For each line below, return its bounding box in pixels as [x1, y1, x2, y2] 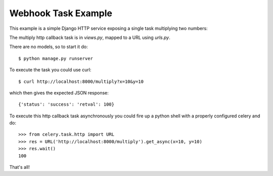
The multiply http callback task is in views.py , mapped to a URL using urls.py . [9, 34, 170, 40]
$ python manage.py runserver [18, 56, 94, 61]
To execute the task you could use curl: [9, 67, 92, 73]
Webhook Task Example [9, 8, 113, 19]
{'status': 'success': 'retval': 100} [18, 102, 115, 107]
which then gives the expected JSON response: [9, 90, 109, 96]
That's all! [9, 164, 30, 170]
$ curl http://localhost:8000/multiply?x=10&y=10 [18, 78, 144, 84]
